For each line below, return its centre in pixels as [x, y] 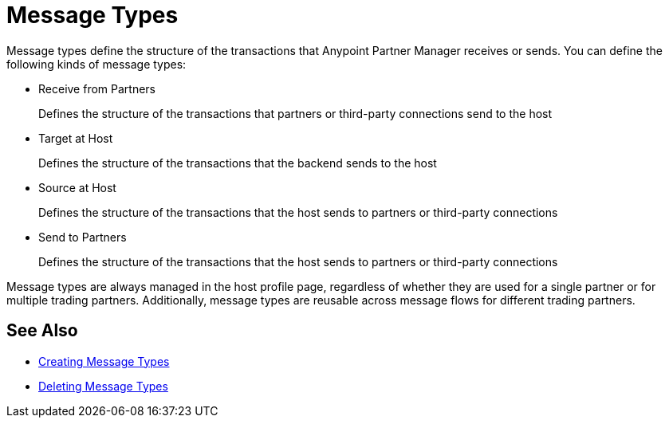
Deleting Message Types [103, 386]
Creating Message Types [104, 361]
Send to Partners [83, 237]
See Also [42, 331]
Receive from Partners [97, 88]
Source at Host [77, 187]
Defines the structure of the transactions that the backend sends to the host [238, 163]
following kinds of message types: [96, 64]
